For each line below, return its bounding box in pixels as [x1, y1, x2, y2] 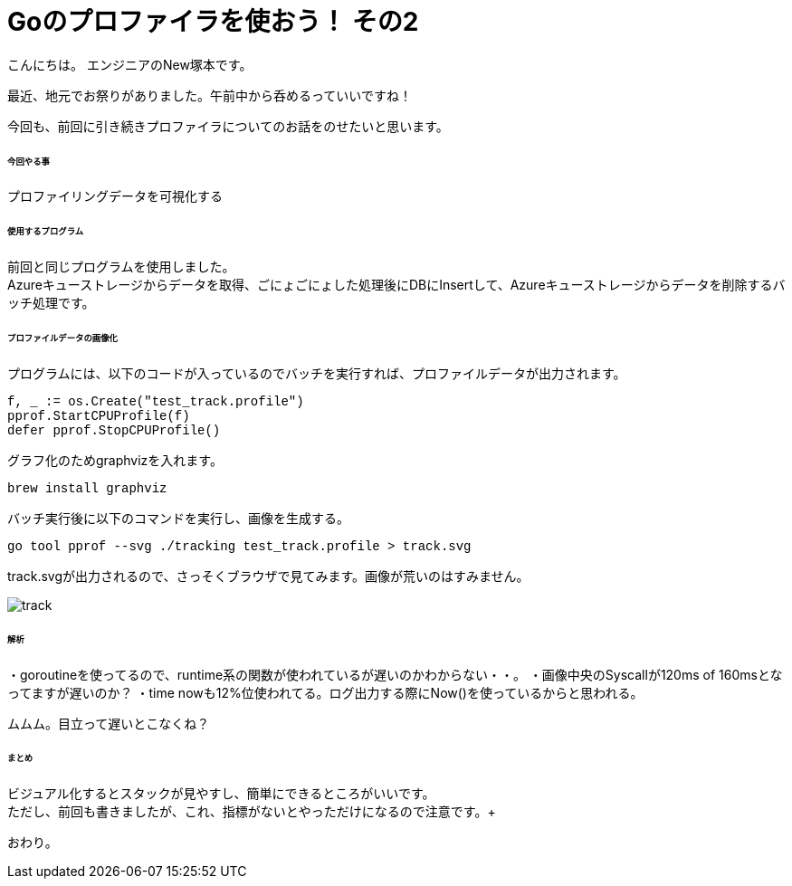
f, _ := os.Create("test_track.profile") [7, 394, 304, 409]
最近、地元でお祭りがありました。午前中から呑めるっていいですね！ [7, 87, 412, 103]
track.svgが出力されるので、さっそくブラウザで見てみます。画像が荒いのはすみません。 [7, 567, 530, 584]
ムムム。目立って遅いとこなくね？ [7, 715, 210, 731]
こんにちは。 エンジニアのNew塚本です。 [7, 56, 253, 72]
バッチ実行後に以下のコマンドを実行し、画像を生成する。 [7, 510, 349, 526]
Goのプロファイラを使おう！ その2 [7, 6, 419, 37]
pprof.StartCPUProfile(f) [7, 408, 190, 424]
